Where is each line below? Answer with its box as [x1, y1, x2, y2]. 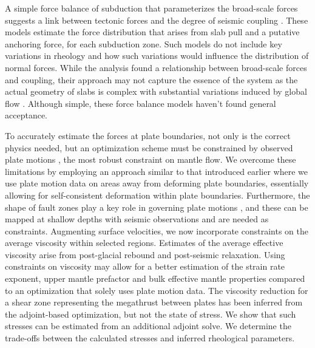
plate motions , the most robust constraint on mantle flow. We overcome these [5, 153, 296, 166]
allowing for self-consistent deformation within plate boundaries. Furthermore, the [5, 188, 310, 201]
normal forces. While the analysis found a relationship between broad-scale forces [5, 61, 307, 73]
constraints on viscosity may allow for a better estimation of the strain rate [5, 260, 285, 273]
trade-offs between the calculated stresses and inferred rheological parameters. [5, 332, 295, 344]
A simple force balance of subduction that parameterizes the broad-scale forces [5, 2, 298, 14]
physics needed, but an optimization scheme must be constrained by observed [5, 141, 293, 154]
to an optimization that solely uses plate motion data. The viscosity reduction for [5, 284, 308, 296]
